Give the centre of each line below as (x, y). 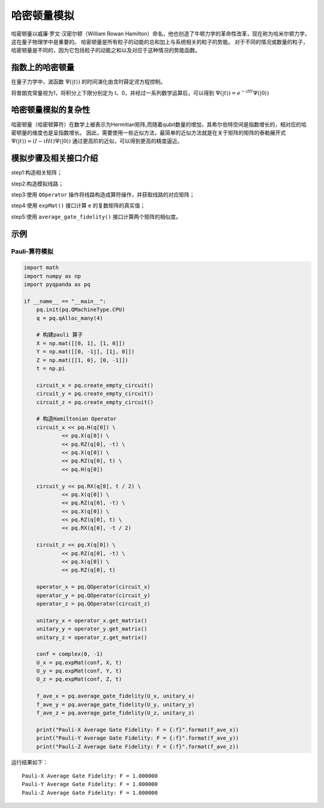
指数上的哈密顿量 (43, 68)
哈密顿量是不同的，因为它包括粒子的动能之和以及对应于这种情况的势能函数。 (106, 50)
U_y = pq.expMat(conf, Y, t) (79, 671)
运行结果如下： (29, 762)
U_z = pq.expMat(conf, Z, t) (79, 679)
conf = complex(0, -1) (70, 654)
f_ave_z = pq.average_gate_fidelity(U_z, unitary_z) (115, 713)
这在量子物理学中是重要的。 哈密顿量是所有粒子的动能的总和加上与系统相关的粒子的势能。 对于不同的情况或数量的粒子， (160, 41)
